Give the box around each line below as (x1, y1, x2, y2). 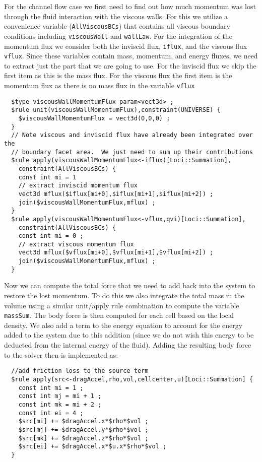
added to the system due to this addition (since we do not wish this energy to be (4, 329, 254, 340)
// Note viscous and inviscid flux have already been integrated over (11, 131, 253, 139)
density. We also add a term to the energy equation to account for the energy (4, 319, 243, 330)
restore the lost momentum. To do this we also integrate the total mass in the (4, 290, 244, 301)
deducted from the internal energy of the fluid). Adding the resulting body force (4, 340, 251, 350)
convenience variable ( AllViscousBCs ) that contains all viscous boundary (4, 21, 230, 31)
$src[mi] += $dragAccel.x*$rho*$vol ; (18, 418, 149, 425)
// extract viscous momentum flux (18, 240, 134, 248)
